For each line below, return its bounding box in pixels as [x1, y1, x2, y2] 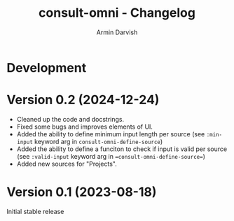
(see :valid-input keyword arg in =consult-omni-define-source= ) [16, 152, 206, 160]
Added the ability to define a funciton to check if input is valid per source [16, 145, 228, 153]
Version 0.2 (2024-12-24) [6, 92, 160, 108]
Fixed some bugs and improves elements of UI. [16, 122, 153, 131]
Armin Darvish [96, 28, 138, 36]
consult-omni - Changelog [39, 5, 195, 21]
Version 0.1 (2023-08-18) [6, 184, 157, 200]
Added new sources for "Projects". [16, 159, 117, 168]
